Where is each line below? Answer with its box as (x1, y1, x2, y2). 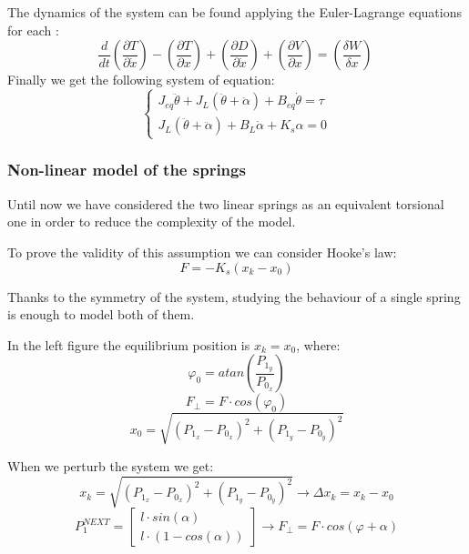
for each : (7, 20, 59, 39)
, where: (296, 335, 341, 354)
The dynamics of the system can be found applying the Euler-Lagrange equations (7, 3, 462, 21)
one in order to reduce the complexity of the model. (7, 212, 296, 231)
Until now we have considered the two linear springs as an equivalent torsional (7, 194, 444, 213)
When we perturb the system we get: (7, 456, 214, 475)
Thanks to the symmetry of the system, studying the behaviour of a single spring (7, 287, 461, 306)
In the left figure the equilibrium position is (7, 335, 250, 354)
